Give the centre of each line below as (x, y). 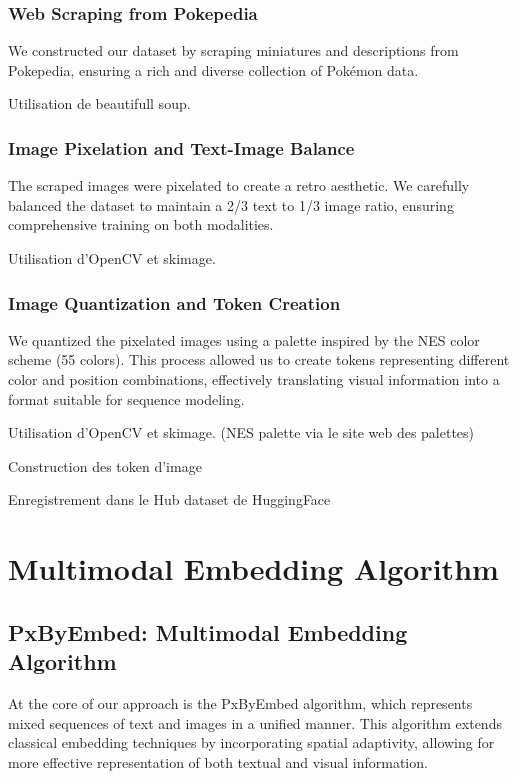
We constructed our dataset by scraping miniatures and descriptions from (233, 50)
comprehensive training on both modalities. (141, 224)
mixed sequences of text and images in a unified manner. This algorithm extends (255, 722)
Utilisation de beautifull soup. (99, 103)
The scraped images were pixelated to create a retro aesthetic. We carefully (239, 185)
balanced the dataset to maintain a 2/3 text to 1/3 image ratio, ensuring (231, 204)
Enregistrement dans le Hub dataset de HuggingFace (169, 499)
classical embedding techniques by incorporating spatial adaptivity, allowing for (251, 742)
